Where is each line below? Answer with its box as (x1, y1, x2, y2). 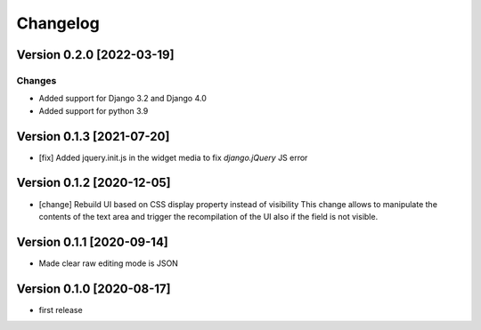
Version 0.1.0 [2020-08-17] (16, 281, 171, 296)
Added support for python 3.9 (38, 105, 149, 116)
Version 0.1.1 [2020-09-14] (16, 234, 169, 249)
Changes (16, 74, 57, 86)
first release (38, 304, 84, 315)
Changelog (16, 13, 100, 33)
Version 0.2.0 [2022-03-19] (16, 47, 175, 62)
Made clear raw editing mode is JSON (38, 258, 178, 269)
